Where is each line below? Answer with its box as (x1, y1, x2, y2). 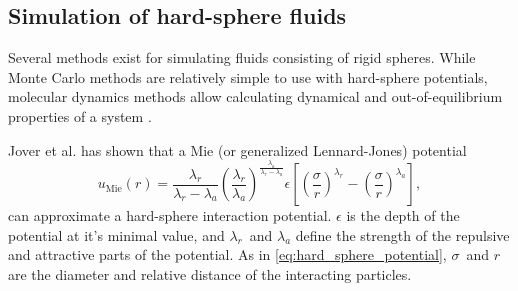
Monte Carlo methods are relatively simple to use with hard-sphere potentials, (8, 66, 488, 87)
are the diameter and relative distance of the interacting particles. (8, 263, 412, 284)
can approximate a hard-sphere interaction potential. (8, 205, 332, 226)
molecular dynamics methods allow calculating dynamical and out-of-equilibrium (8, 86, 503, 107)
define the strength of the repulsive (295, 224, 510, 245)
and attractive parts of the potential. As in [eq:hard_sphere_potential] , (8, 244, 447, 265)
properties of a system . (8, 105, 152, 126)
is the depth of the (346, 205, 460, 226)
